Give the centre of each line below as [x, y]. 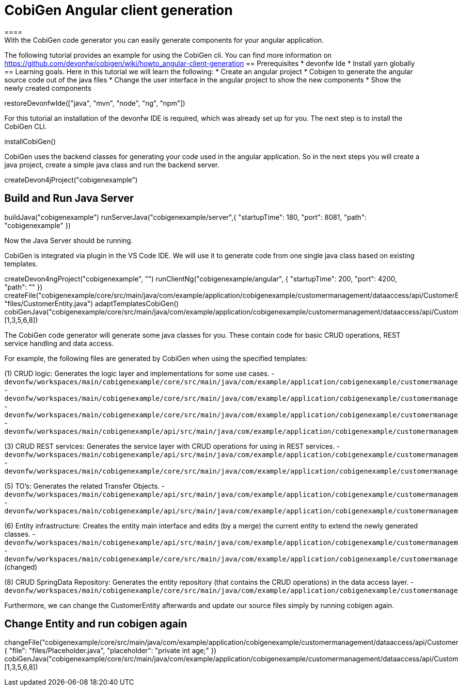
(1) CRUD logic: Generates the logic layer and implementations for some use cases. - [140, 373]
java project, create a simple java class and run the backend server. [112, 164]
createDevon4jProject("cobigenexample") [71, 180]
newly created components [48, 88]
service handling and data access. [59, 343]
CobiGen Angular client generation [119, 10]
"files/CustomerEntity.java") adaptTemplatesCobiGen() [92, 303]
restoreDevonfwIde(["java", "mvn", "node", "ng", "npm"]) [95, 103]
